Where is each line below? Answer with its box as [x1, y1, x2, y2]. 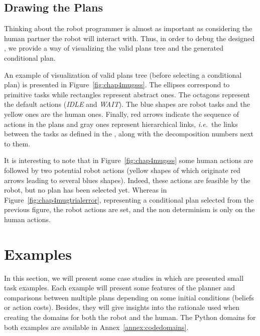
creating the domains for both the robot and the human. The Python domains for [4, 311, 256, 322]
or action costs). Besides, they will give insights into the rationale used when [4, 302, 239, 312]
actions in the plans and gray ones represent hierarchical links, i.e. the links [4, 118, 238, 129]
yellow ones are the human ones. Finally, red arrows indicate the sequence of [4, 108, 239, 119]
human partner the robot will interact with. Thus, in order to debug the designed [4, 33, 254, 43]
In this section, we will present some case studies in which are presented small [4, 272, 244, 283]
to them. [4, 138, 31, 148]
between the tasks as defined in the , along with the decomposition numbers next [4, 128, 254, 139]
